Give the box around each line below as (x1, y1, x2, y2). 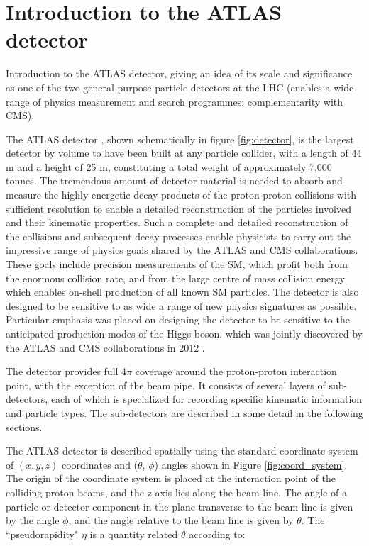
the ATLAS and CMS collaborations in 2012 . (6, 340, 205, 355)
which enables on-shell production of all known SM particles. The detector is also (6, 284, 359, 299)
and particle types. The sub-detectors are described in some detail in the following (6, 405, 363, 420)
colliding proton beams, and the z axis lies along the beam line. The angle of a (6, 484, 347, 499)
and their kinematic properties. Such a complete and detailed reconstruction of (6, 215, 348, 230)
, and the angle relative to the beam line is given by (68, 513, 294, 528)
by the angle (6, 513, 60, 528)
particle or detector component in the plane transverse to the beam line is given (6, 498, 353, 513)
